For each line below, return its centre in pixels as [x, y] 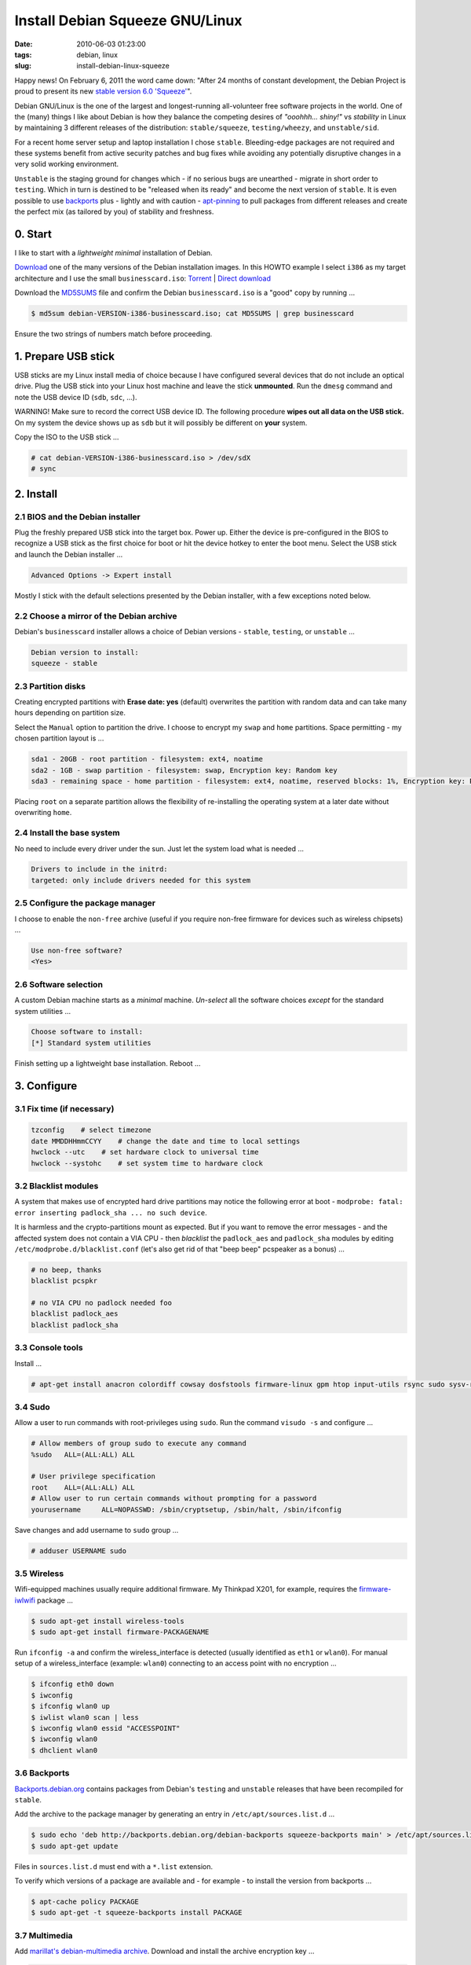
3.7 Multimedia [44, 1935]
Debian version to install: [85, 652]
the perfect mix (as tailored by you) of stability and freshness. [114, 211]
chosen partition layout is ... [59, 738]
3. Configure [46, 1086]
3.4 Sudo [32, 1407]
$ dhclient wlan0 [64, 1750]
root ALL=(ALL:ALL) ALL [83, 1487]
